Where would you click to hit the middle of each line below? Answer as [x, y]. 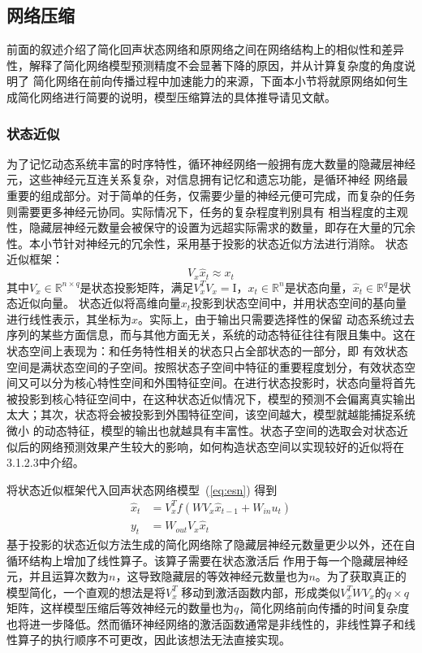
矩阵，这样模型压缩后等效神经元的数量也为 [120, 608]
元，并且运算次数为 [58, 576]
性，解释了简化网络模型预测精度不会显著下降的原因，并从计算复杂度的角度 [205, 65]
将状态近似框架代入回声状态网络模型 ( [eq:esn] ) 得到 [142, 489]
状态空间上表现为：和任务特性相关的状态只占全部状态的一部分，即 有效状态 [207, 350]
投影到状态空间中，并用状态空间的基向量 [299, 303]
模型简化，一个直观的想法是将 [86, 592]
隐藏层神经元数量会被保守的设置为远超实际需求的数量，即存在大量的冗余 [222, 227]
